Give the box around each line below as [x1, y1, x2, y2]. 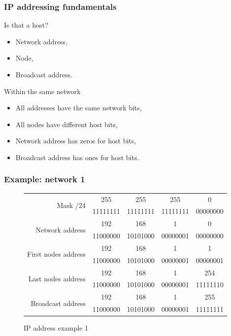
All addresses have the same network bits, [15, 102, 142, 113]
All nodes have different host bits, [15, 119, 118, 129]
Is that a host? [4, 20, 48, 30]
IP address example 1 [24, 323, 89, 333]
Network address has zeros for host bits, [15, 135, 136, 146]
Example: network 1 [4, 173, 85, 185]
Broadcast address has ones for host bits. [15, 152, 139, 162]
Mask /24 [57, 200, 86, 210]
